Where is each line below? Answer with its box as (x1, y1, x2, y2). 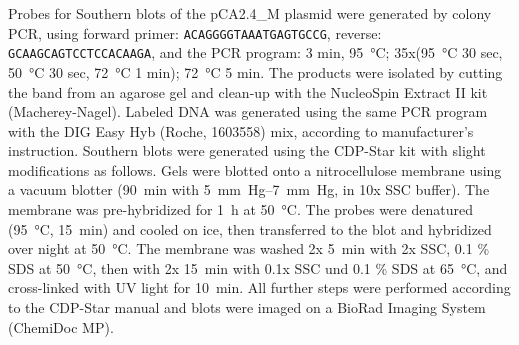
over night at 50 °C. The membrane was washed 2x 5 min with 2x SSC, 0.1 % (8, 238, 490, 259)
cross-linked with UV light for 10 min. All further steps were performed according (8, 277, 511, 298)
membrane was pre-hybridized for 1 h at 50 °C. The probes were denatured (8, 199, 473, 220)
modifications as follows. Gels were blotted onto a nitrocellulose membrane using (8, 159, 502, 180)
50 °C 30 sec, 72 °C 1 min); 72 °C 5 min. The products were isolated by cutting (8, 61, 503, 82)
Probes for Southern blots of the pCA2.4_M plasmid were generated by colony (8, 3, 492, 23)
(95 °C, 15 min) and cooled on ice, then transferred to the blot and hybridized (8, 218, 492, 239)
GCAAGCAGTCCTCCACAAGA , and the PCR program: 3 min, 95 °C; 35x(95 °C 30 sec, (8, 42, 503, 63)
